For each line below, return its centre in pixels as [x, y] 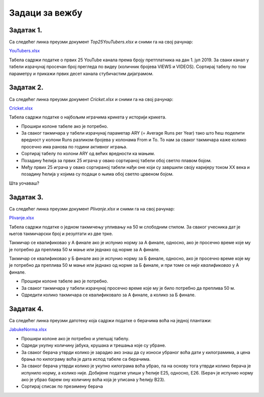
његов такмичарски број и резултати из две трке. [61, 234]
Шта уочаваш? [24, 183]
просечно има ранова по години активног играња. [74, 146]
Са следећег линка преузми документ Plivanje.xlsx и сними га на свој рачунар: [92, 209]
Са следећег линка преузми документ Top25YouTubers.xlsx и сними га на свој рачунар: [101, 42]
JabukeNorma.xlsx [28, 329]
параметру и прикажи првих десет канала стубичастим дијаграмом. [81, 73]
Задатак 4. [26, 309]
